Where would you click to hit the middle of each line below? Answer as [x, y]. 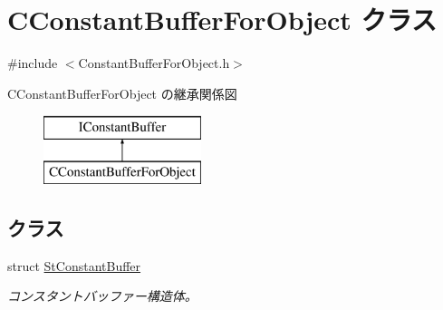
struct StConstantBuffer [74, 265]
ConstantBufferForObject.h [154, 63]
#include [33, 63]
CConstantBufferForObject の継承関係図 [122, 93]
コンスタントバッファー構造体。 [102, 296]
